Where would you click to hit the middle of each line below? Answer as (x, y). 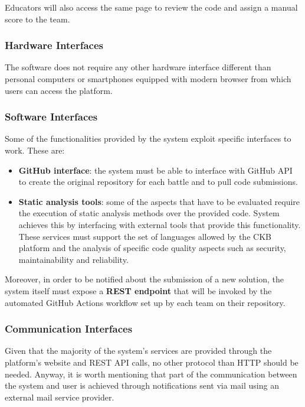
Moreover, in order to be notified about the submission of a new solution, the (144, 279)
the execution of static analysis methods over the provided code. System (149, 213)
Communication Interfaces (69, 329)
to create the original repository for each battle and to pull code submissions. (158, 182)
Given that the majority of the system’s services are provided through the (138, 351)
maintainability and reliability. (73, 259)
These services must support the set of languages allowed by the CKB (145, 236)
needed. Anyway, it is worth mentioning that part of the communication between (151, 374)
